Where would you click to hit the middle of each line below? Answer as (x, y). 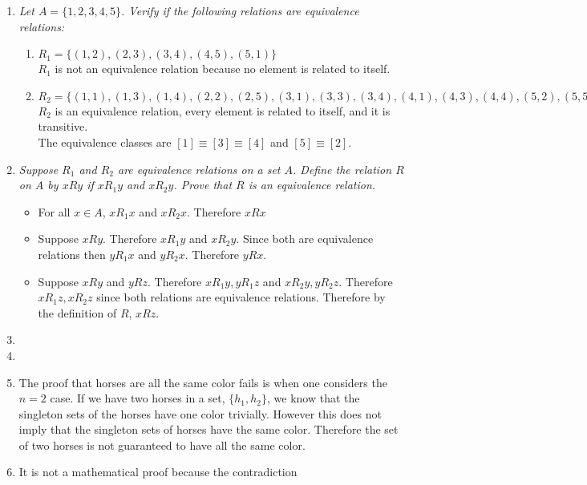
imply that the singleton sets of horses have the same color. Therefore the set (208, 429)
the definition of (77, 312)
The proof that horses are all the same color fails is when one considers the (203, 382)
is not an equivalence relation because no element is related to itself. (223, 69)
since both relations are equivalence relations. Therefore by (241, 297)
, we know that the (314, 398)
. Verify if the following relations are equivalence (240, 10)
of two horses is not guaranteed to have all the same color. (162, 445)
